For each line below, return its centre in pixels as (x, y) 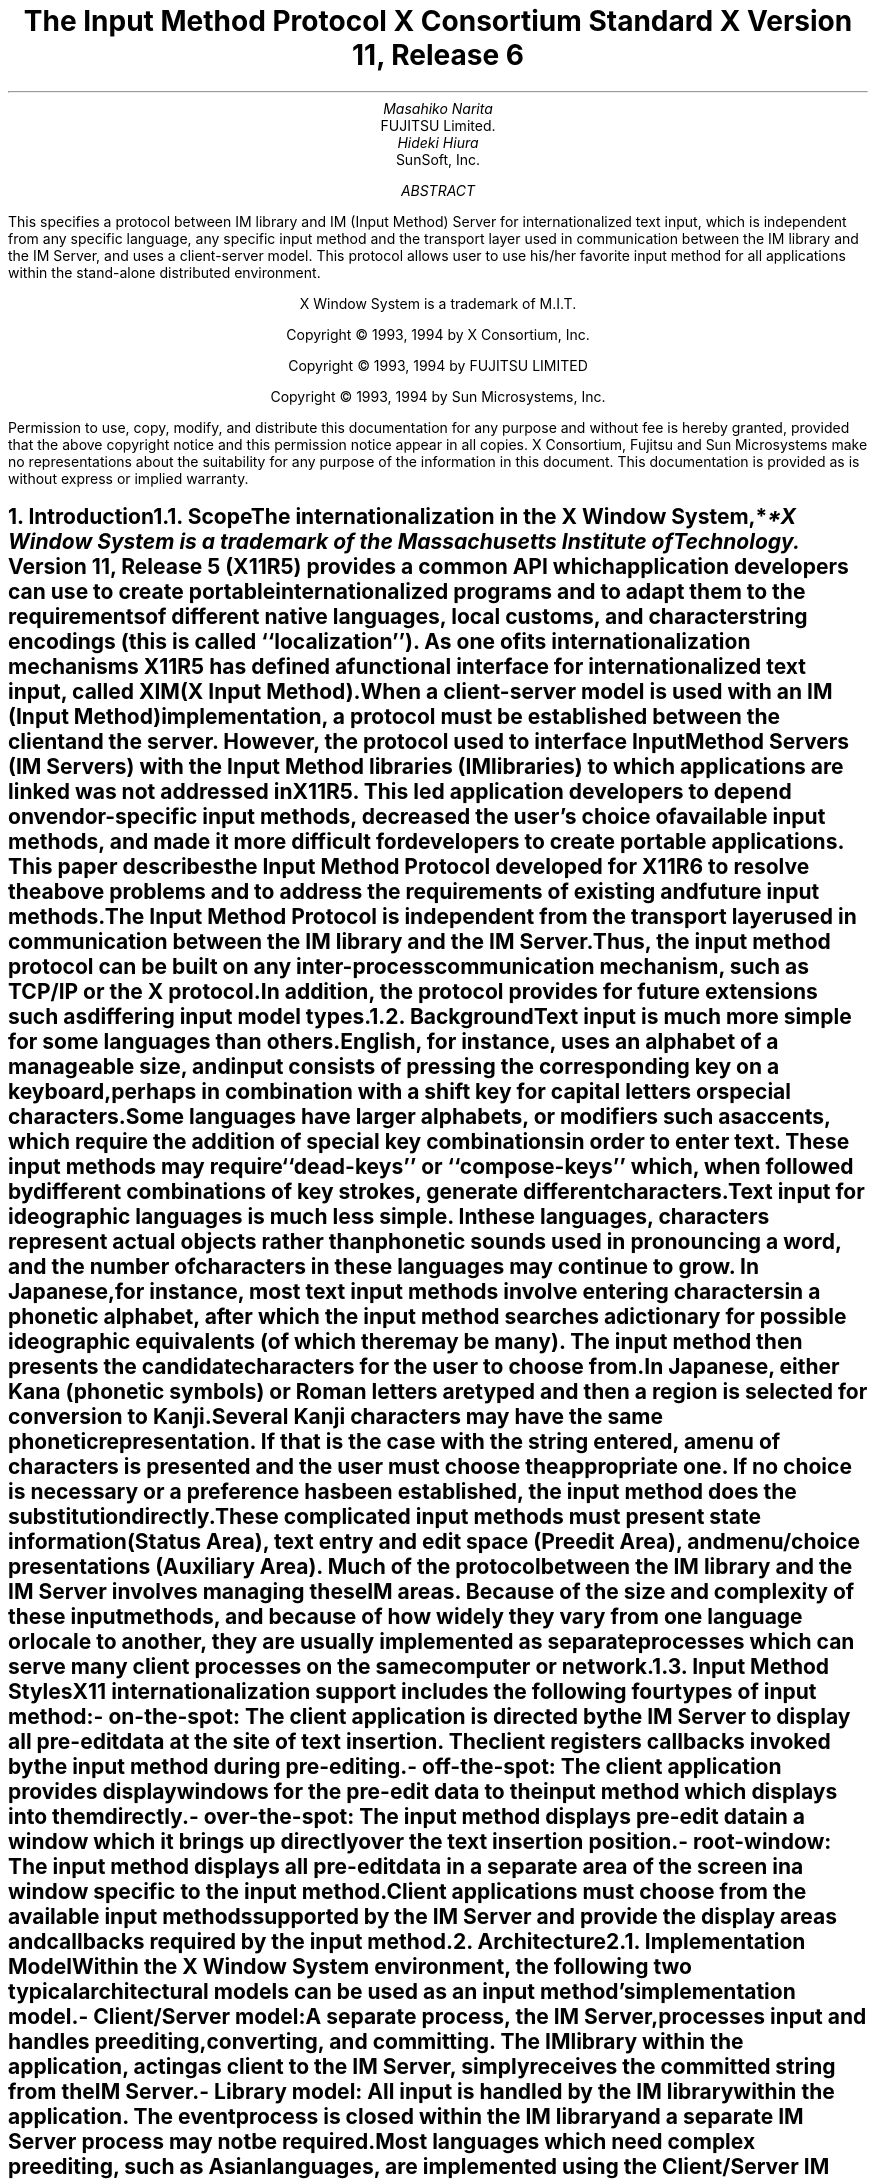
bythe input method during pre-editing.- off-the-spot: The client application (395, 1767)
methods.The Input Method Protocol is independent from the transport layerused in (432, 917)
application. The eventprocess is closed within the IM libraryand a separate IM (406, 2117)
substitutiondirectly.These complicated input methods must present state (385, 1517)
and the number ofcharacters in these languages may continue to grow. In (383, 1267)
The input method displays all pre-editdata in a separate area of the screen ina (406, 1867)
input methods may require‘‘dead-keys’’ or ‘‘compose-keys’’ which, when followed (431, 1167)
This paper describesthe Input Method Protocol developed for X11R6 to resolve (409, 867)
